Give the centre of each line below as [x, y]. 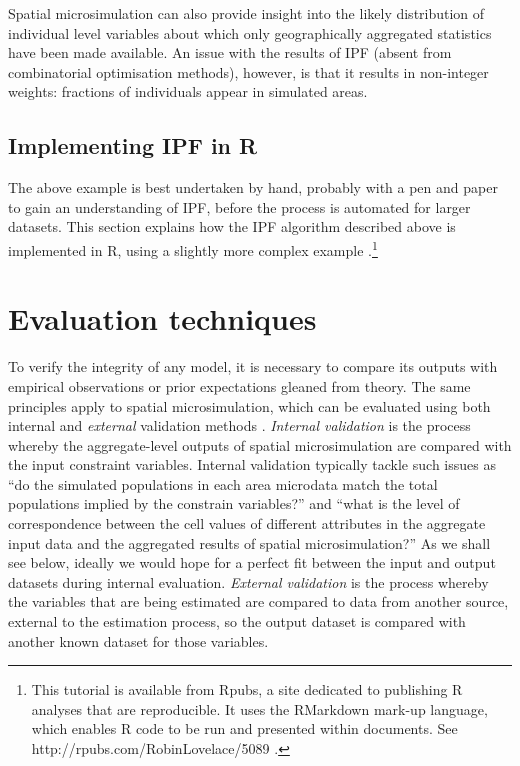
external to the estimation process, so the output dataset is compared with [237, 621]
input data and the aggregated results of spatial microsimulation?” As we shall [249, 542]
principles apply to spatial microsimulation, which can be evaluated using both [249, 405]
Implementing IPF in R [133, 145]
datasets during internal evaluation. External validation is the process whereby [248, 581]
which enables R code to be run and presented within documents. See [244, 728]
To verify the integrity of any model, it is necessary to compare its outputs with [253, 366]
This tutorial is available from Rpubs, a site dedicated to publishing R [247, 689]
